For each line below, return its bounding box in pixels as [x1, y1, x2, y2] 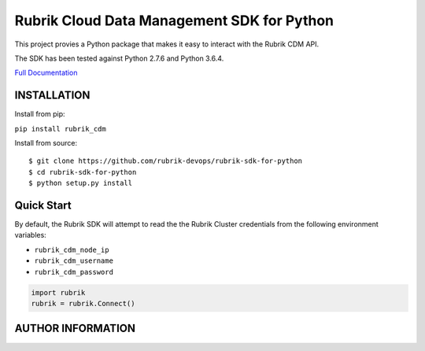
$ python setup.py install [28, 179, 133, 188]
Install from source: [14, 139, 78, 148]
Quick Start [14, 199, 72, 212]
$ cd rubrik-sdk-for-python [28, 168, 137, 176]
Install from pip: [14, 109, 66, 119]
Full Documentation [14, 68, 78, 78]
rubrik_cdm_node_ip [34, 245, 109, 254]
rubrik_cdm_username [34, 257, 114, 265]
